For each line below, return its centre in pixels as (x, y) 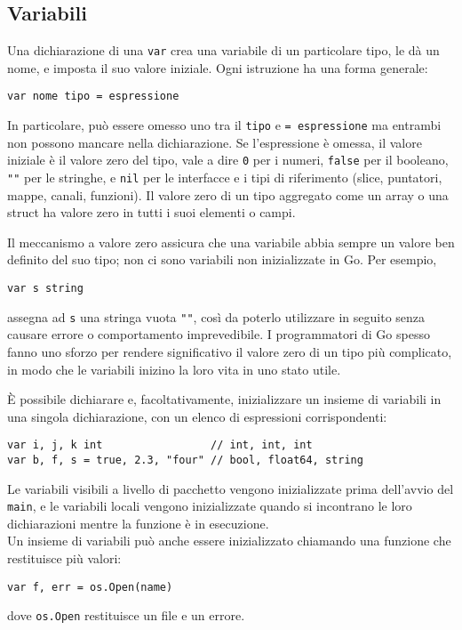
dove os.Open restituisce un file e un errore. (126, 615)
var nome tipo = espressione (93, 97)
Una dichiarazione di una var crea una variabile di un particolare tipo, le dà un (223, 50)
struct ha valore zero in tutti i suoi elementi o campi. (151, 212)
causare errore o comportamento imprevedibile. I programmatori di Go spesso (219, 334)
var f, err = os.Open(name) (90, 587)
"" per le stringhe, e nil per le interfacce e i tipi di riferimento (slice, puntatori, (225, 178)
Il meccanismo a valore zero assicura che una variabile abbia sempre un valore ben (231, 242)
